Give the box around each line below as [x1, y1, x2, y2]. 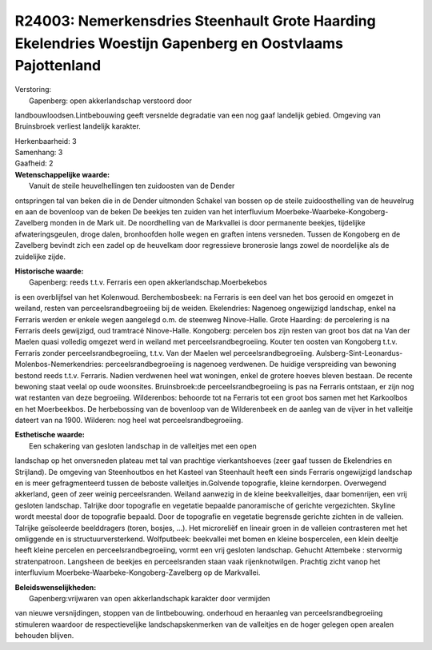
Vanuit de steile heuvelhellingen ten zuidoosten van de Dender [29, 181, 235, 191]
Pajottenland [14, 57, 102, 75]
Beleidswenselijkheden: [14, 582, 97, 592]
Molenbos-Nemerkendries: [14, 360, 104, 369]
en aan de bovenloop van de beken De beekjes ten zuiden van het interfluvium [14, 207, 274, 217]
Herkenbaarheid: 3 [14, 136, 77, 146]
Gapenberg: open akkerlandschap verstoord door [29, 96, 192, 106]
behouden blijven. [14, 631, 74, 640]
